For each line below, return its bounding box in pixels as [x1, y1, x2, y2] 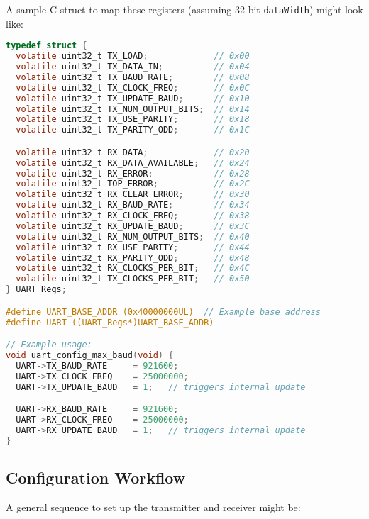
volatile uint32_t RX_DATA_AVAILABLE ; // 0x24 [16, 157, 250, 168]
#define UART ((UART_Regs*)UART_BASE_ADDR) [6, 317, 214, 328]
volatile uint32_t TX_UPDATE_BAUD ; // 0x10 [16, 93, 250, 104]
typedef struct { [6, 40, 87, 51]
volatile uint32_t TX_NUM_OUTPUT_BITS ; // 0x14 [16, 104, 250, 114]
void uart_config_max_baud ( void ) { [6, 350, 174, 360]
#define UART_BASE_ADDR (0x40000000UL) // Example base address [6, 306, 321, 317]
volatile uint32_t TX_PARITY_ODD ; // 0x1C [16, 125, 250, 135]
